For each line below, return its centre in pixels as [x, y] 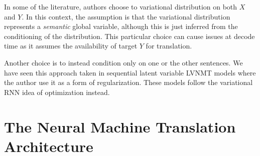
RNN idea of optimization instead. [57, 92]
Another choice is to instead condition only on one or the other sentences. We [123, 62]
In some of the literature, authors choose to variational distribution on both [121, 6]
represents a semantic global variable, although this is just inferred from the [121, 26]
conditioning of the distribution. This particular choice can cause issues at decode [129, 36]
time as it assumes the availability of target [71, 46]
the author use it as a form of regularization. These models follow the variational [128, 82]
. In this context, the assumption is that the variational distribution [126, 16]
